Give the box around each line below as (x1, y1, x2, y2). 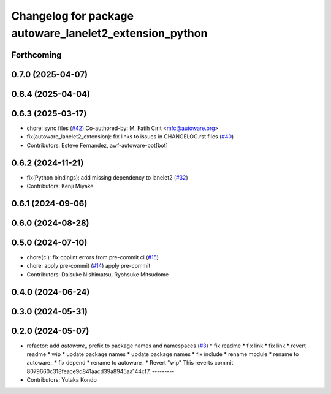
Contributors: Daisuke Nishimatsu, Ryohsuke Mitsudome (26, 270, 169, 278)
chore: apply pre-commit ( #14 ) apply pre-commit (26, 262, 151, 270)
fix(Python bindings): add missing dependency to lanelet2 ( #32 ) (26, 173, 188, 181)
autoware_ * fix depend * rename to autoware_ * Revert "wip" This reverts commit (26, 359, 234, 366)
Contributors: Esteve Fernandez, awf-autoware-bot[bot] (26, 142, 168, 149)
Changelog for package (11, 9, 134, 23)
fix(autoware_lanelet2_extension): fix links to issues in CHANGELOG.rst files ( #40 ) (26, 133, 234, 140)
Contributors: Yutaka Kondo (26, 376, 97, 384)
